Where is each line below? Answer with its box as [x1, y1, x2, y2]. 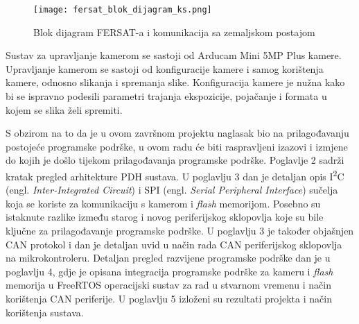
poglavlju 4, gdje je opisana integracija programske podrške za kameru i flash [6, 264, 333, 278]
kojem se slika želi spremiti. [6, 102, 123, 117]
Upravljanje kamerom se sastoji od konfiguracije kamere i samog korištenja [6, 61, 324, 76]
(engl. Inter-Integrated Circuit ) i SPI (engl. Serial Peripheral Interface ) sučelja [6, 182, 338, 197]
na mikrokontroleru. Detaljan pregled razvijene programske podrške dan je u [6, 250, 331, 265]
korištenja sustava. [6, 305, 84, 319]
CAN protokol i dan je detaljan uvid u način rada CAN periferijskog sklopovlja [6, 237, 342, 251]
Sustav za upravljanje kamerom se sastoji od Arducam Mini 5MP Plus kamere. [6, 48, 342, 62]
